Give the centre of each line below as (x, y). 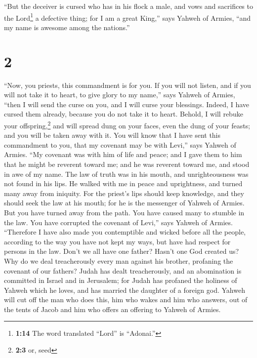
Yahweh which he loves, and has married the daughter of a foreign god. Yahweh (125, 290)
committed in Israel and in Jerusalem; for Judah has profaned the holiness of (121, 280)
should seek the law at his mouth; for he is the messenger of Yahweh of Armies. (124, 203)
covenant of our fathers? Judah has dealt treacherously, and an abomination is (123, 270)
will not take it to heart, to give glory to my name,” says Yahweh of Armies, (120, 95)
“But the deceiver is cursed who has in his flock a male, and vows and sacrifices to (128, 6)
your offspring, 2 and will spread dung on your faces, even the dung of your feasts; (127, 124)
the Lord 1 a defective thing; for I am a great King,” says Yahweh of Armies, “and (128, 17)
